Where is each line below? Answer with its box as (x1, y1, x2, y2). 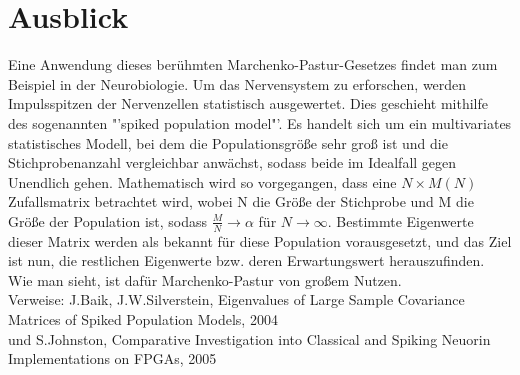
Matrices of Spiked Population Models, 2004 (8, 309, 278, 330)
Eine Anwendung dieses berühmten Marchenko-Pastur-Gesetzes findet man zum (8, 54, 498, 75)
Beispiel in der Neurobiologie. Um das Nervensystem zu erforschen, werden (8, 73, 467, 94)
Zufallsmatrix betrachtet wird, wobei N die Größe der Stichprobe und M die (8, 191, 474, 212)
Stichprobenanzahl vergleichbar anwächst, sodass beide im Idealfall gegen (8, 152, 457, 173)
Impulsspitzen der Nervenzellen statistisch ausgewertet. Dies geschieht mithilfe (8, 93, 488, 114)
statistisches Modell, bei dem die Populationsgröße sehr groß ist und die (8, 132, 448, 153)
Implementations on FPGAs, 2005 (8, 348, 217, 369)
